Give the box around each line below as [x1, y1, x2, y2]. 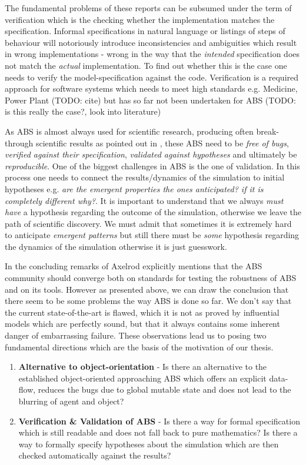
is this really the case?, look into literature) [5, 105, 161, 118]
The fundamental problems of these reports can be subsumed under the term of [5, 2, 292, 14]
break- [256, 125, 280, 137]
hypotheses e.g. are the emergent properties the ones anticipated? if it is [5, 182, 264, 195]
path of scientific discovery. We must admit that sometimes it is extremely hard [5, 217, 292, 229]
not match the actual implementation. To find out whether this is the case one [5, 59, 287, 71]
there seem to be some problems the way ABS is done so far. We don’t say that [5, 295, 292, 307]
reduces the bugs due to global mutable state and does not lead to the [38, 383, 291, 396]
